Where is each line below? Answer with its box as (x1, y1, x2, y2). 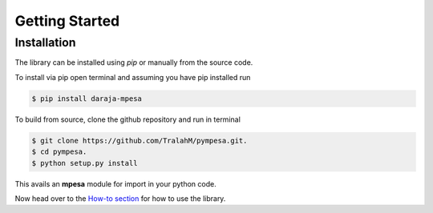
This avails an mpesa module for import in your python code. (14, 179, 216, 188)
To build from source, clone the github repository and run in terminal (14, 115, 241, 124)
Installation (14, 35, 76, 50)
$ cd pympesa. (31, 147, 87, 156)
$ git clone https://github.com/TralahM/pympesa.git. (31, 136, 248, 145)
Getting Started (14, 12, 120, 30)
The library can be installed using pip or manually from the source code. (14, 58, 253, 67)
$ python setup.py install (31, 159, 138, 167)
